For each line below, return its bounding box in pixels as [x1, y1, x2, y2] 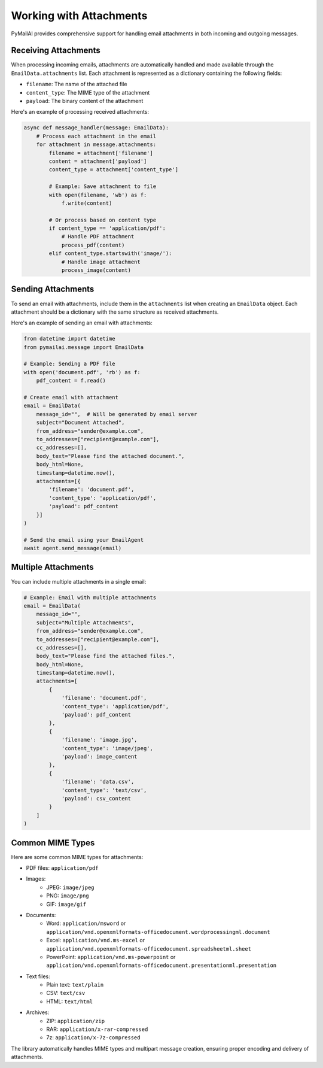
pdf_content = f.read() [36, 377, 106, 384]
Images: [26, 875, 46, 882]
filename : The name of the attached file [26, 81, 127, 88]
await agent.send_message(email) [23, 545, 122, 552]
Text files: [26, 973, 50, 980]
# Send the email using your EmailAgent [23, 536, 144, 543]
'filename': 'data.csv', [61, 778, 135, 785]
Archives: [26, 1009, 50, 1016]
